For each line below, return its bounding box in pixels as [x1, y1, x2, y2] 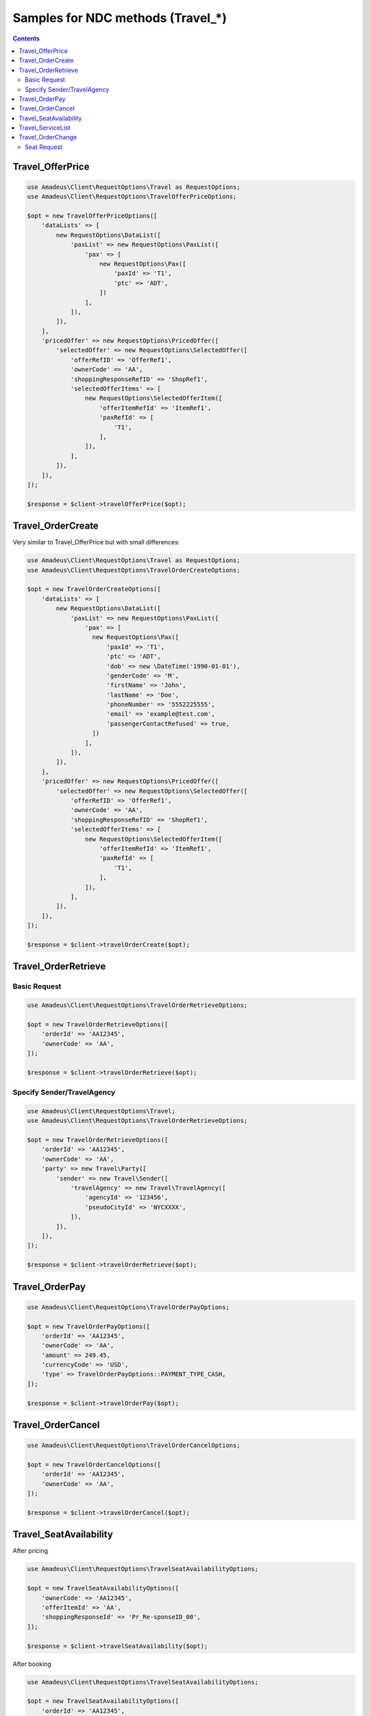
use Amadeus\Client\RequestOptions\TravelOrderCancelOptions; [27, 1441, 241, 1450]
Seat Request [25, 143, 63, 151]
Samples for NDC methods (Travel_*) [12, 10, 227, 25]
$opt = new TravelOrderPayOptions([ [27, 1322, 151, 1330]
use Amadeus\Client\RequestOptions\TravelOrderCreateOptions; [27, 566, 241, 574]
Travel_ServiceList [18, 124, 71, 132]
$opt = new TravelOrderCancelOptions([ [27, 1461, 161, 1468]
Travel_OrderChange [18, 133, 77, 141]
